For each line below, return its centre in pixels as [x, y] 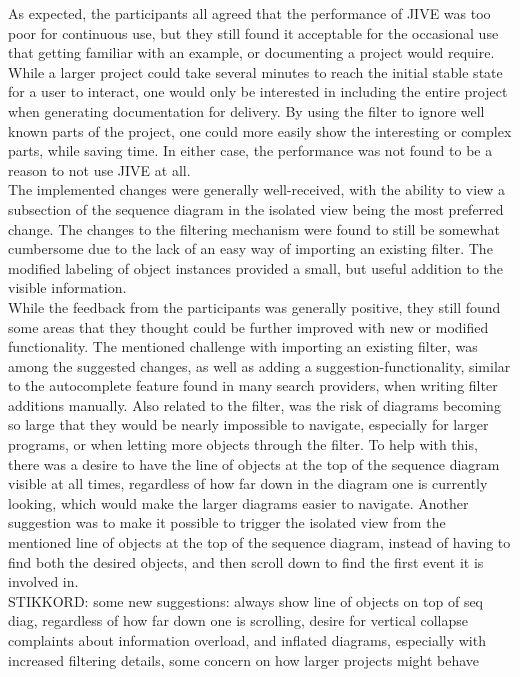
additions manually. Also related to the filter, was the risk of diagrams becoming [254, 404]
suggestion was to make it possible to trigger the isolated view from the [227, 522]
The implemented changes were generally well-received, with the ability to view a [257, 189]
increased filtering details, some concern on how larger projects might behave [244, 659]
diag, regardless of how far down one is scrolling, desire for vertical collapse [238, 620]
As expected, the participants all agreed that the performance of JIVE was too [249, 13]
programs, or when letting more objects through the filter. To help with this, [243, 444]
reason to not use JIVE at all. [99, 169]
